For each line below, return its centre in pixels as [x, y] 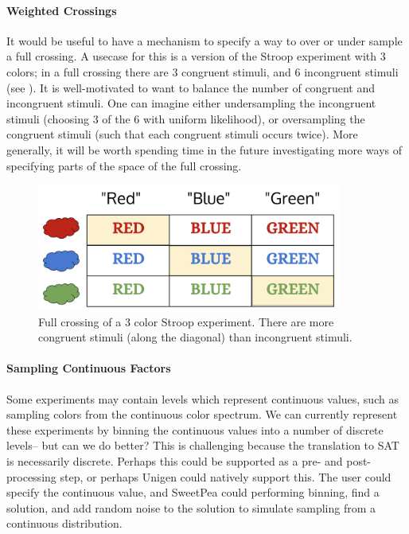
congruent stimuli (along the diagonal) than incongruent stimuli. [195, 337]
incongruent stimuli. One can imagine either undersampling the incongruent [191, 103]
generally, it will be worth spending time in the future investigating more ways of [204, 149]
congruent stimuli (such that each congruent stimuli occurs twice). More [182, 134]
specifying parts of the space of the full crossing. [124, 165]
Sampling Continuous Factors [89, 368]
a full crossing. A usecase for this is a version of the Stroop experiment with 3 [196, 56]
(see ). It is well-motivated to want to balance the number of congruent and [191, 87]
